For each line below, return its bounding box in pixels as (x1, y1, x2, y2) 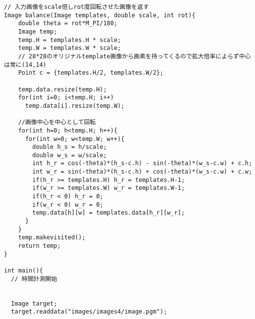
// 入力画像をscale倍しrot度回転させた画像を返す (4, 3, 149, 10)
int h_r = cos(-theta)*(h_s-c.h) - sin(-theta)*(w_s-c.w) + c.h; (32, 160, 253, 167)
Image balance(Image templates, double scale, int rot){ (4, 11, 196, 19)
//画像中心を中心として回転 (18, 119, 96, 126)
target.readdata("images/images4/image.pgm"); (11, 308, 167, 316)
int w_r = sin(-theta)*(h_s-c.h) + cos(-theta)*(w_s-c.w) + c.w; (32, 168, 253, 176)
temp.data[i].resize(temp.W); (25, 102, 125, 109)
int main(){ (4, 267, 43, 274)
